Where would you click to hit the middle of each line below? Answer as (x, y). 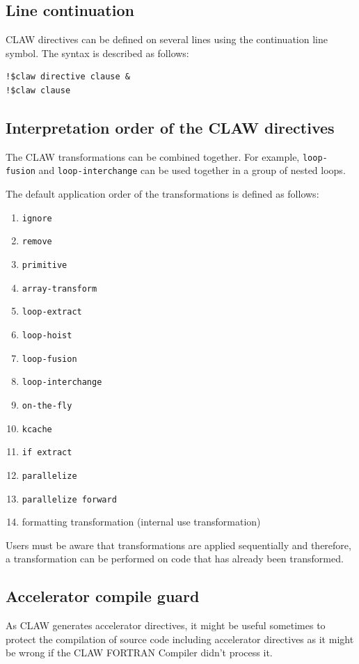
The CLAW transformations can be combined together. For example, (153, 156)
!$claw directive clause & (68, 77)
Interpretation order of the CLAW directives (170, 127)
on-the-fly (47, 405)
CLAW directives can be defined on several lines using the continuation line (167, 39)
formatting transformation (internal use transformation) (141, 522)
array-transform (59, 288)
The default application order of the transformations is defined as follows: (162, 194)
